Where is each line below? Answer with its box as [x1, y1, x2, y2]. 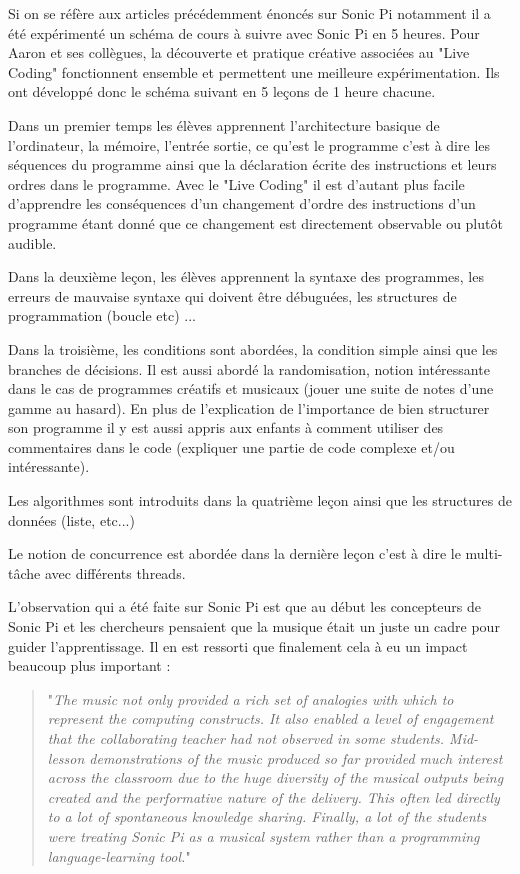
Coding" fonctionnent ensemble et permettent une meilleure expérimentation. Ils [8, 61, 500, 82]
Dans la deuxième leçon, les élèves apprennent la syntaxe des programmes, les [8, 266, 484, 287]
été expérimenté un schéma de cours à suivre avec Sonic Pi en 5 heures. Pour [8, 22, 480, 43]
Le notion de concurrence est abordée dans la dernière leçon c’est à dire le [8, 543, 461, 564]
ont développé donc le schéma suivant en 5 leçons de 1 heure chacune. [8, 81, 436, 102]
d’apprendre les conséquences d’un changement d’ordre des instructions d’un [8, 193, 476, 214]
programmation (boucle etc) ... [8, 305, 196, 326]
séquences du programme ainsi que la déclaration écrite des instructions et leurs [8, 154, 497, 175]
